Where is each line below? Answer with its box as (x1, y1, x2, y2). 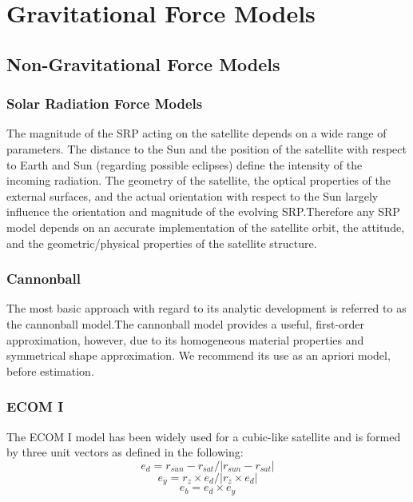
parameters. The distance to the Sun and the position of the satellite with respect (6, 140, 407, 157)
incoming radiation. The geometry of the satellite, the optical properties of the (6, 172, 391, 189)
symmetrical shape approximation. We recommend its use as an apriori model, (6, 347, 391, 364)
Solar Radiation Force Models (6, 94, 203, 114)
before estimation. (6, 362, 94, 379)
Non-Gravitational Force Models (6, 51, 280, 76)
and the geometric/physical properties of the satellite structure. (6, 234, 317, 251)
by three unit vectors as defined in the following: (6, 444, 244, 460)
